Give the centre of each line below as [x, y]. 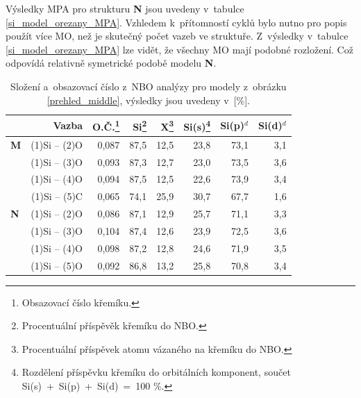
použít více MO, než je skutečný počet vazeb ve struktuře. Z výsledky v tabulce [177, 36]
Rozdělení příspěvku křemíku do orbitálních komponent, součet [156, 372]
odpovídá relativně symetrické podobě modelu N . [111, 63]
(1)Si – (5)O [57, 265]
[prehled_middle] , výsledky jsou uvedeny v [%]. [148, 100]
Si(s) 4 [197, 125]
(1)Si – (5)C [57, 196]
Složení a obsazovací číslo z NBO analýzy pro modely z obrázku [149, 86]
